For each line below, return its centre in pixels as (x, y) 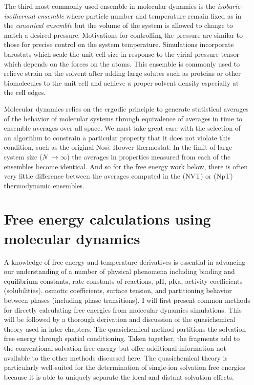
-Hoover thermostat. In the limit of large (171, 147)
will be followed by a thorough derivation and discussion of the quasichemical (120, 319)
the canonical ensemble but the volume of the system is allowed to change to (118, 25)
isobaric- (230, 6)
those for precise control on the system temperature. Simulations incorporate (119, 44)
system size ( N (26, 156)
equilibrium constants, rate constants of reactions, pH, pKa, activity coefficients (123, 281)
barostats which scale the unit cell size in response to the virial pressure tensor (122, 54)
